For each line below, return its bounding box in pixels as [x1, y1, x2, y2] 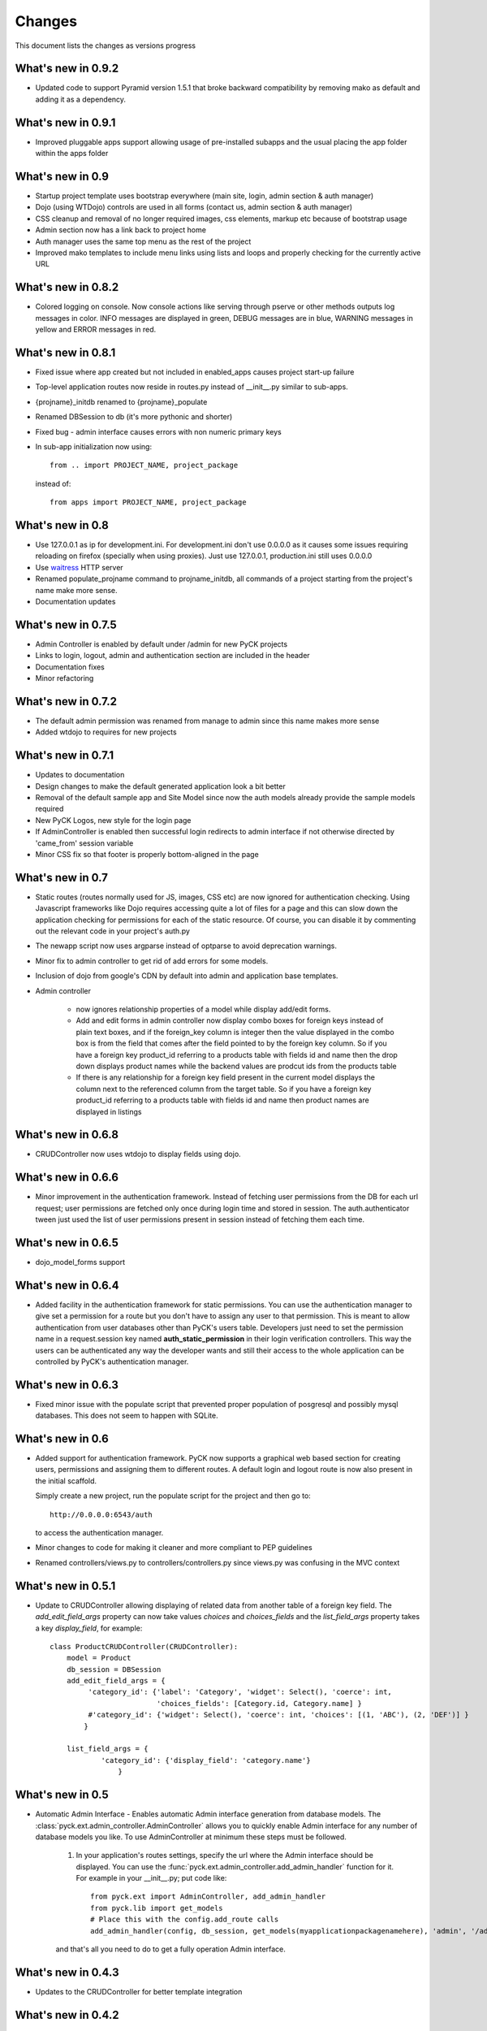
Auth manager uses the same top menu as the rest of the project [35, 236, 252, 246]
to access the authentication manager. [35, 1528, 164, 1538]
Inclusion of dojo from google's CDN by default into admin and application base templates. [35, 971, 338, 981]
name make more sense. [35, 585, 118, 595]
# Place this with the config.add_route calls [90, 1915, 279, 1925]
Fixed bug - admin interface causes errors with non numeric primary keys [35, 427, 282, 436]
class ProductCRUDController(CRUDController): [50, 1642, 239, 1651]
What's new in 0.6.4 [15, 1278, 119, 1292]
